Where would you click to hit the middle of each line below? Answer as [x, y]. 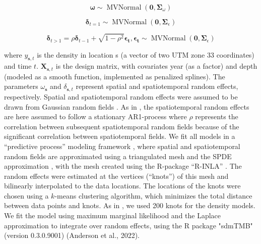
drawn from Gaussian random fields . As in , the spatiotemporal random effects [127, 106]
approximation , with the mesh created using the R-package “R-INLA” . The [123, 166]
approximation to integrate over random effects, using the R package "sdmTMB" [128, 225]
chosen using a [26, 195]
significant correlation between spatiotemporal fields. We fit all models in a [120, 136]
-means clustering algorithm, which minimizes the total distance [153, 195]
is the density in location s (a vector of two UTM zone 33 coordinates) [146, 54]
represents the [217, 116]
